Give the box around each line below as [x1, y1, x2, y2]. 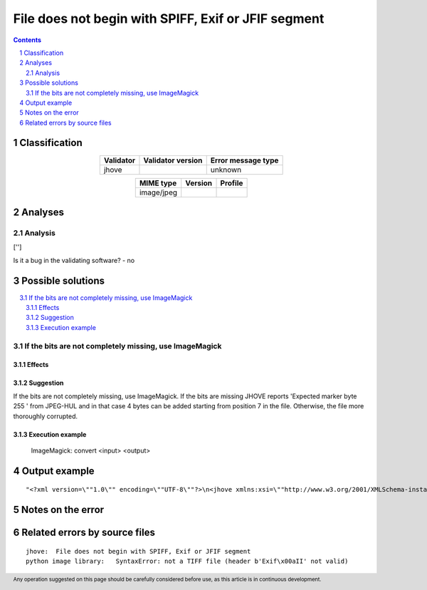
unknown [210, 165, 242, 175]
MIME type [139, 178, 177, 188]
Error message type [210, 155, 279, 165]
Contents [13, 36, 42, 44]
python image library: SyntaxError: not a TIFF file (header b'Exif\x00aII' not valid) [26, 557, 349, 566]
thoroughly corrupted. [13, 412, 78, 420]
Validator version [143, 155, 203, 165]
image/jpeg [139, 187, 178, 197]
